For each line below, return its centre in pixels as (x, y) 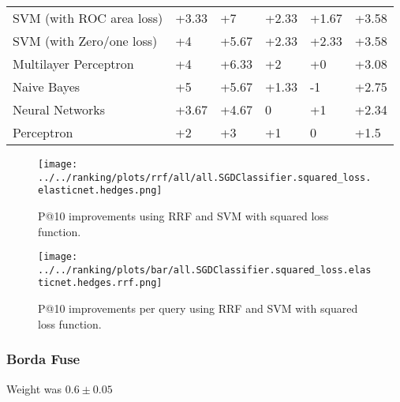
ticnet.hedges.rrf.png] (100, 283)
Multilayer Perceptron (73, 64)
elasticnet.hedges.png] (100, 191)
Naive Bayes (47, 86)
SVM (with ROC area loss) (88, 18)
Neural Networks (59, 109)
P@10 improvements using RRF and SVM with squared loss (183, 215)
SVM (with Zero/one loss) (85, 41)
